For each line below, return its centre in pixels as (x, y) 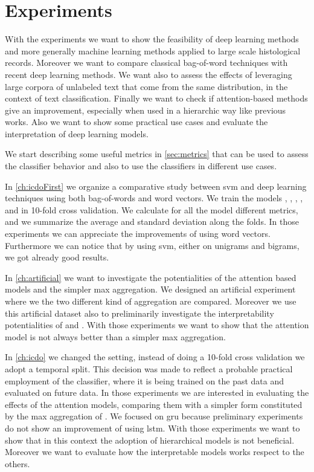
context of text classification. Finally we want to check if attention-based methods (156, 98)
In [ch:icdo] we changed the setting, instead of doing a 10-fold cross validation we (155, 357)
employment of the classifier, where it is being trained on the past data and (145, 380)
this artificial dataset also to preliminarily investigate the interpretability (139, 313)
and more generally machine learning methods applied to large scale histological (153, 50)
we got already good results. (57, 257)
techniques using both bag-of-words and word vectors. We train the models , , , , (154, 198)
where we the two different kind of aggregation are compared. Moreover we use (151, 301)
